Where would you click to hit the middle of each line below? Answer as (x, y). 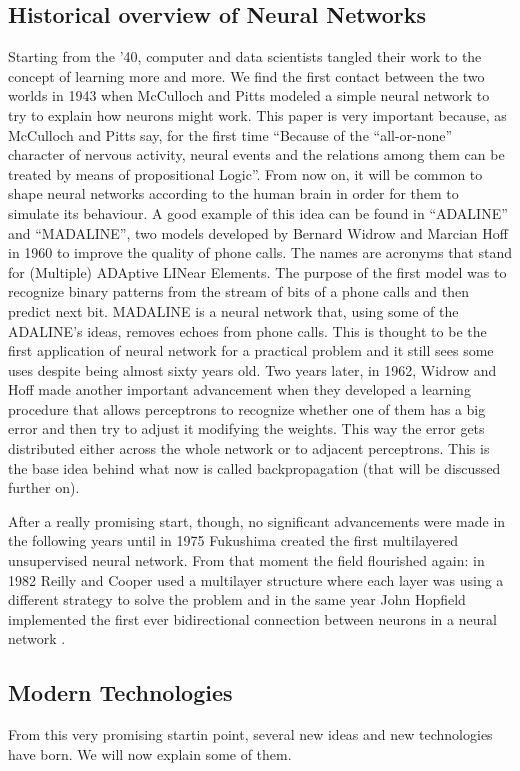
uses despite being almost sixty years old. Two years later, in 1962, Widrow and (252, 369)
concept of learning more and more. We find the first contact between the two (246, 75)
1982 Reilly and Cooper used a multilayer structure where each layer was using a (256, 579)
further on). (44, 487)
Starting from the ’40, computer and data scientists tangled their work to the (245, 56)
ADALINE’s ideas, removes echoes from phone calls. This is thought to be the (247, 330)
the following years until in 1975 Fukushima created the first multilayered (233, 540)
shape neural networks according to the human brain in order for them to (233, 193)
